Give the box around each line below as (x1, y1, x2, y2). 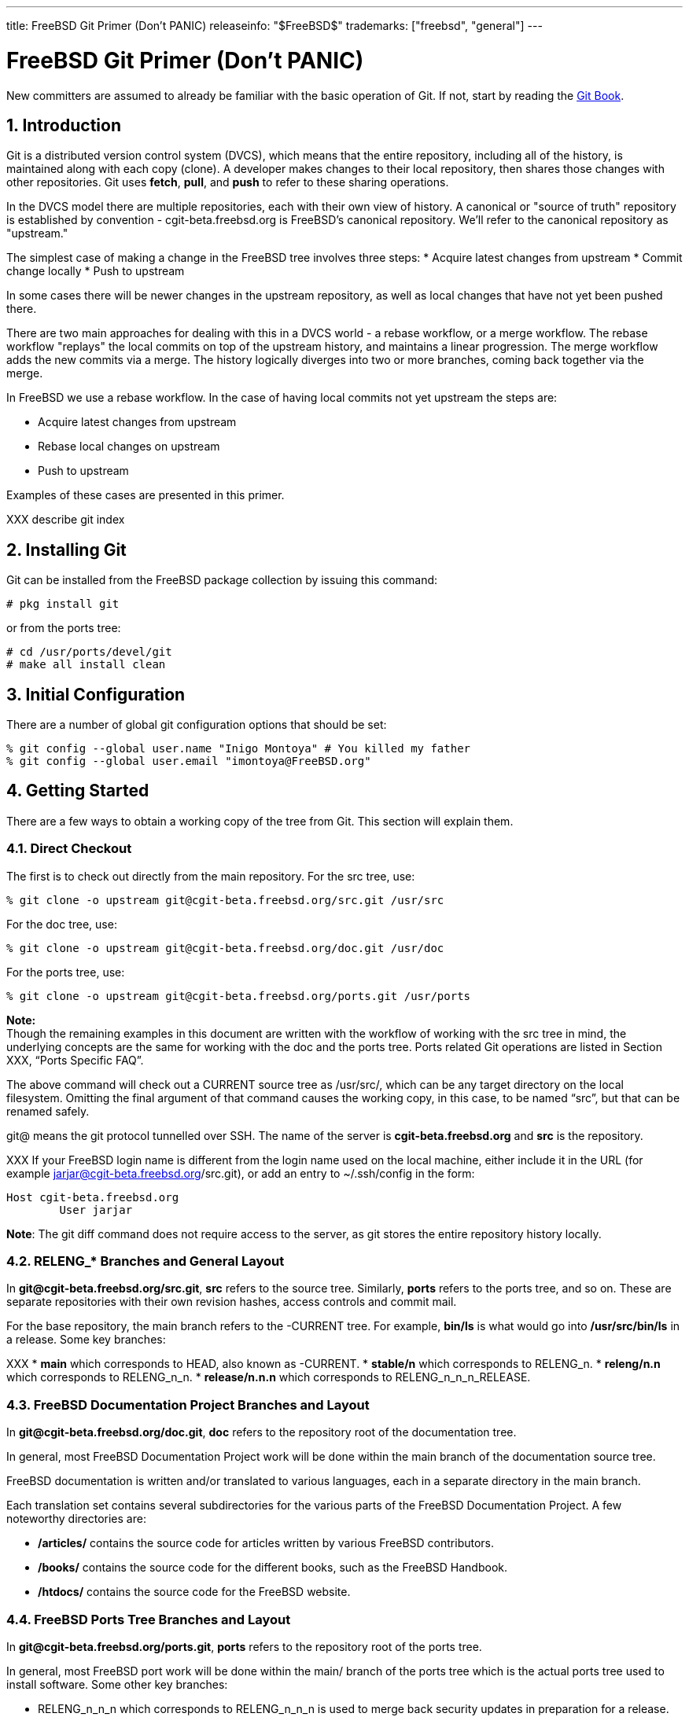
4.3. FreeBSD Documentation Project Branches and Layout (6, 1396, 370, 1413)
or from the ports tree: (6, 621, 121, 635)
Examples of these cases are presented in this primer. (6, 488, 285, 502)
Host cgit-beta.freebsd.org (6, 1190, 179, 1204)
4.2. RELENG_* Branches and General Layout (6, 1253, 285, 1269)
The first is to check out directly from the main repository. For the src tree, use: (6, 869, 415, 883)
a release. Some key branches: (6, 1333, 166, 1347)
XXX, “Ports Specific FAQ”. (6, 1053, 144, 1067)
